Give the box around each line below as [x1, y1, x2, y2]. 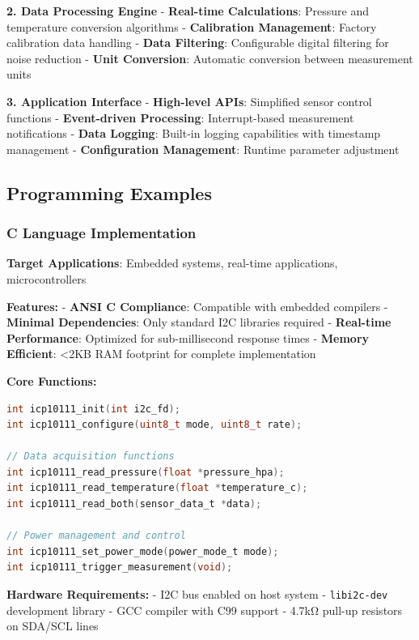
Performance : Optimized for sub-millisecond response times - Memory [6, 329, 370, 346]
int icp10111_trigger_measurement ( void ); [6, 561, 233, 574]
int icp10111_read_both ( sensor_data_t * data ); [6, 498, 262, 510]
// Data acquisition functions [6, 450, 175, 463]
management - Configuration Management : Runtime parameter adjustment [6, 140, 400, 157]
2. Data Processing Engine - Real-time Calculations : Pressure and [6, 2, 370, 19]
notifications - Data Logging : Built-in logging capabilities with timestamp [6, 125, 381, 142]
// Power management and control [6, 530, 186, 542]
